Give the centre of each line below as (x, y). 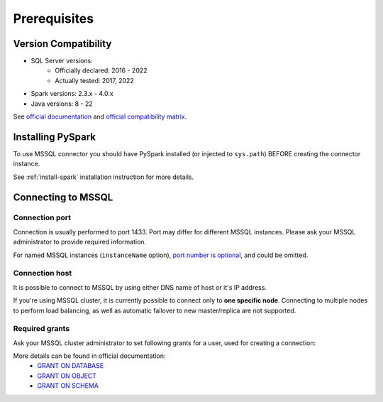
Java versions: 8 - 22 (62, 104)
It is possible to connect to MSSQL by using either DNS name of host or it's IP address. (140, 287)
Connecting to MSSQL (63, 197)
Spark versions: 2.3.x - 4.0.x (72, 94)
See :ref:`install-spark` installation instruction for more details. (104, 177)
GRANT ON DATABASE (71, 366)
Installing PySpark (54, 137)
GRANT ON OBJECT (67, 376)
